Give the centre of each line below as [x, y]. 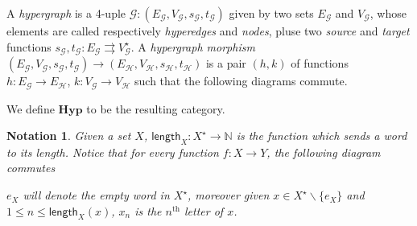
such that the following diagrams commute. [241, 81]
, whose [388, 13]
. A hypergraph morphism [193, 46]
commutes [31, 168]
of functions [320, 63]
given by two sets [271, 13]
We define [31, 108]
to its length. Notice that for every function [113, 152]
